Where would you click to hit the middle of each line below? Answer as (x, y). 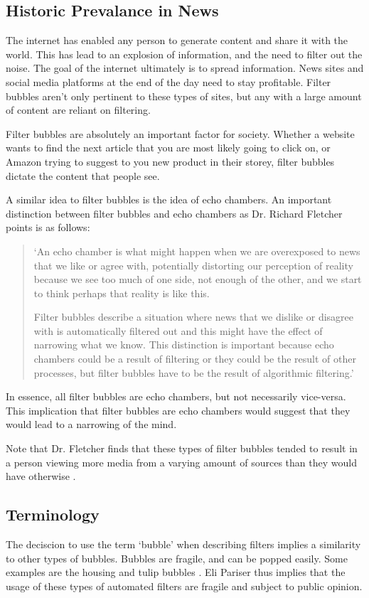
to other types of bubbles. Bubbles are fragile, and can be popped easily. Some (177, 558)
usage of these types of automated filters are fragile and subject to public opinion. (184, 586)
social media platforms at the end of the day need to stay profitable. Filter (169, 81)
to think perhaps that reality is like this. (122, 293)
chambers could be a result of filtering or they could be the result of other (195, 359)
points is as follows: (48, 227)
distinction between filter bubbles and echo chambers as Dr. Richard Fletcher (174, 213)
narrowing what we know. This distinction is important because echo (184, 345)
